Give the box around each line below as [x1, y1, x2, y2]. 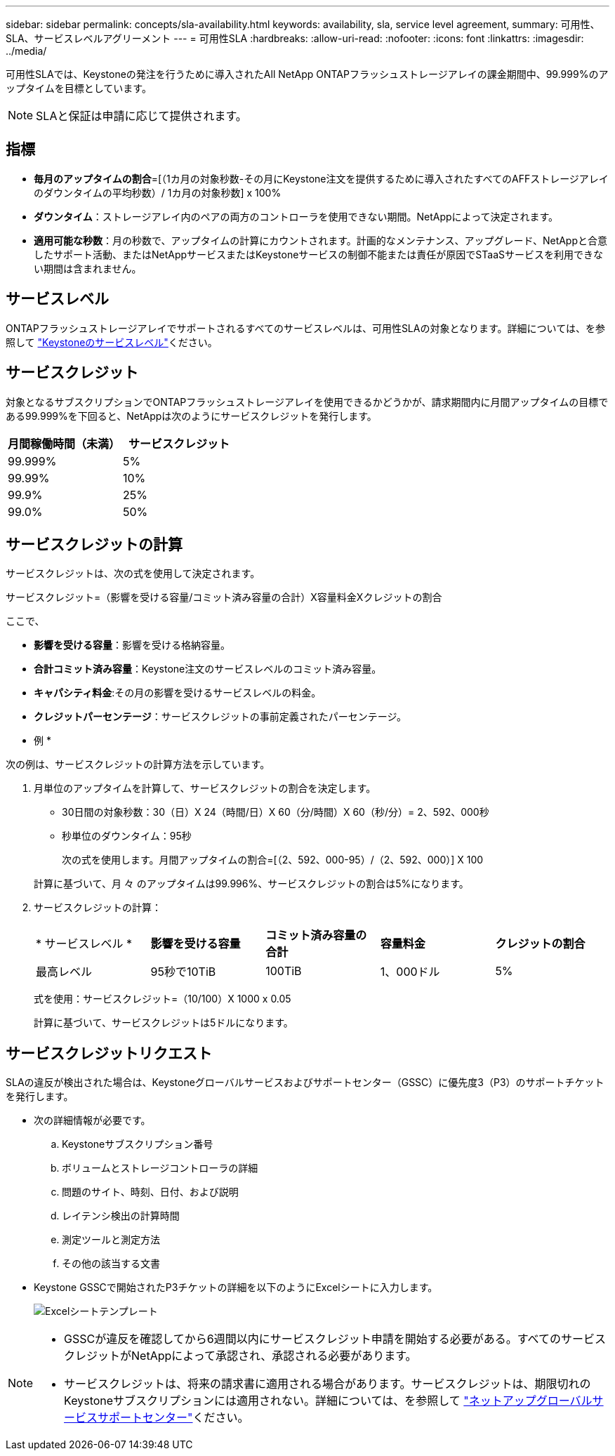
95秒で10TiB [150, 965, 216, 979]
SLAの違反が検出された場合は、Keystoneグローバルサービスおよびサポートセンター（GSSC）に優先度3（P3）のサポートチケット [6, 1076, 604, 1089]
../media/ [6, 45, 47, 57]
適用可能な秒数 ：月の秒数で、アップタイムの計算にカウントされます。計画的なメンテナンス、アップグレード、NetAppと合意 [34, 234, 608, 246]
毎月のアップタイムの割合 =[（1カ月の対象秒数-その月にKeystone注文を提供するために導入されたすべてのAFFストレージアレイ [34, 172, 609, 185]
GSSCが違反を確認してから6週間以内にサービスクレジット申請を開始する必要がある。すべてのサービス [64, 1332, 606, 1346]
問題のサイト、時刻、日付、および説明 [62, 1186, 239, 1198]
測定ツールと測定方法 [62, 1233, 160, 1246]
